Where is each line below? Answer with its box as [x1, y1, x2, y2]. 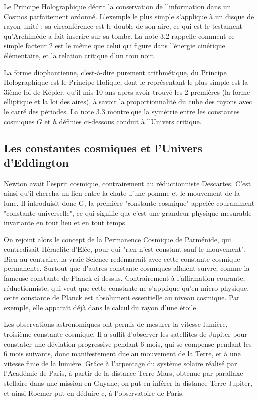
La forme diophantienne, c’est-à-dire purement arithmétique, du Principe [4, 67, 227, 77]
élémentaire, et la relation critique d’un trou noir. [4, 50, 155, 60]
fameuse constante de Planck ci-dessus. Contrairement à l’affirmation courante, [4, 273, 245, 283]
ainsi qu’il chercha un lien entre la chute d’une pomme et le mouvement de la [4, 188, 240, 198]
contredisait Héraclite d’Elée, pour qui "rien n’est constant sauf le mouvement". [4, 244, 246, 254]
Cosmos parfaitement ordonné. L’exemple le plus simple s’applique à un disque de [4, 11, 254, 21]
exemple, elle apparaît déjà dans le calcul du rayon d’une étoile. [4, 302, 198, 312]
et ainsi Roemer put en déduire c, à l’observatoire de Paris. [4, 387, 184, 398]
